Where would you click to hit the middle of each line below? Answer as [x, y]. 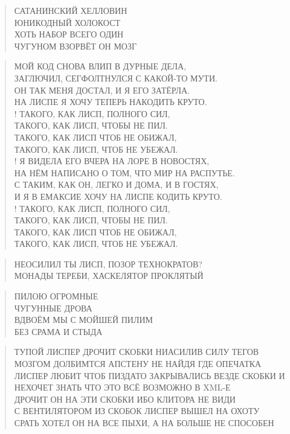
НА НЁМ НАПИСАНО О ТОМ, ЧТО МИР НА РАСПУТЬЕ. [124, 172]
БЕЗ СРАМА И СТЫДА [58, 331]
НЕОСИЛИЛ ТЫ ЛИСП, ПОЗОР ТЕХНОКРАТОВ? [108, 263]
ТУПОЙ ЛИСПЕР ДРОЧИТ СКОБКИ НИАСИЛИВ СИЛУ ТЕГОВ [137, 352]
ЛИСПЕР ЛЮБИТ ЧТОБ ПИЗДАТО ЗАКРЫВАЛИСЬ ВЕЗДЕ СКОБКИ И [150, 375]
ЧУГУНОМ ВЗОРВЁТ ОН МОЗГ [76, 46]
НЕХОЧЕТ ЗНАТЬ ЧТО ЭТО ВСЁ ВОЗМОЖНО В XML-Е [122, 387]
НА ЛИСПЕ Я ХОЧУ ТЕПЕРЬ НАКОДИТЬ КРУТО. [111, 102]
